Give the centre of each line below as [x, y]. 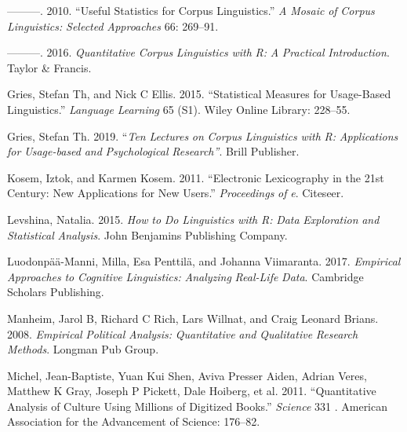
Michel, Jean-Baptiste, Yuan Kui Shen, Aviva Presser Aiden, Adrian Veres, [187, 375]
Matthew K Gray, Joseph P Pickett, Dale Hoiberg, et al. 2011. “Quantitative [192, 391]
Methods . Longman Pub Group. [83, 349]
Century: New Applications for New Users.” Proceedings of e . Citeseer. [176, 193]
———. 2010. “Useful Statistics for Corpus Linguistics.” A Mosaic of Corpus [191, 10]
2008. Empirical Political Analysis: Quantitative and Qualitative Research [183, 333]
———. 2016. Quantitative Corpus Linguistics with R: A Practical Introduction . [198, 52]
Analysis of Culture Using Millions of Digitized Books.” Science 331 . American [198, 406]
